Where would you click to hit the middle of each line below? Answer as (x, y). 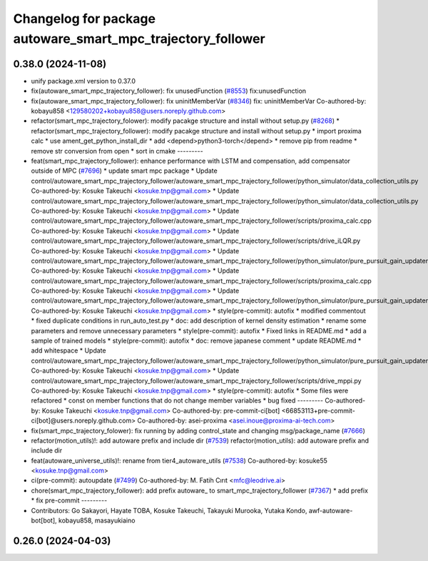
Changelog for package (85, 19)
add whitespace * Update (68, 350)
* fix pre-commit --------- (69, 500)
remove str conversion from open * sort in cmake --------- (117, 151)
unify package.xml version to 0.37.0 (83, 81)
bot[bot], (44, 520)
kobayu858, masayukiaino (97, 520)
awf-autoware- (331, 510)
